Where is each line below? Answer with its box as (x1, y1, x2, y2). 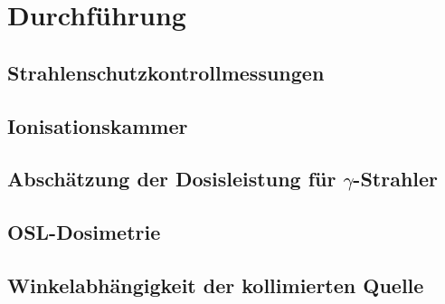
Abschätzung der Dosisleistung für (7, 165, 336, 193)
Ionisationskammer (7, 111, 188, 139)
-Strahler (353, 165, 439, 193)
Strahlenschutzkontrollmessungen (7, 58, 325, 86)
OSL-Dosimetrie (7, 218, 161, 246)
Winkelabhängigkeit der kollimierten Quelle (7, 271, 424, 299)
